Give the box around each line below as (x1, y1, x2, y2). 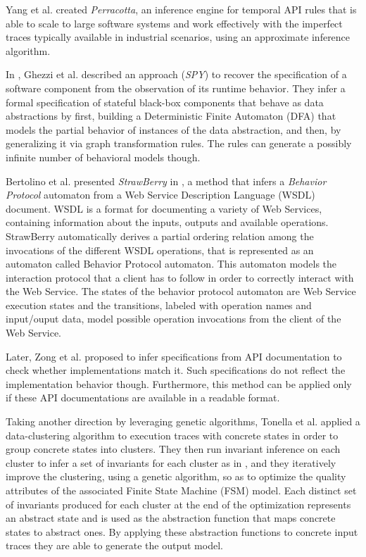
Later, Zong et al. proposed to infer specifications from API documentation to (6, 349, 342, 363)
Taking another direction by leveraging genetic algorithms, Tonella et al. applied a (6, 414, 360, 429)
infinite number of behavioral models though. (6, 149, 201, 164)
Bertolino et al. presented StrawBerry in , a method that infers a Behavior (6, 173, 327, 188)
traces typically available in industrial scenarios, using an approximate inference (6, 30, 351, 44)
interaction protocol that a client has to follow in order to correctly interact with (6, 270, 354, 284)
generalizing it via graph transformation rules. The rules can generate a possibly (6, 136, 352, 151)
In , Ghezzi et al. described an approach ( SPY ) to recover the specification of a (6, 67, 347, 82)
